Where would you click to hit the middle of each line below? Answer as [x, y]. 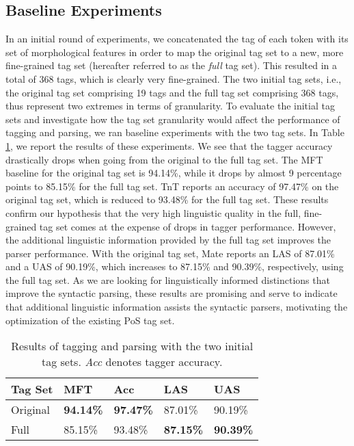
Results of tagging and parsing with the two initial [132, 346]
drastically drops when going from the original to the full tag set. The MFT [164, 159]
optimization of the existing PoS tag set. [90, 320]
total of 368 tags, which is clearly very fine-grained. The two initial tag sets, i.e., [174, 78]
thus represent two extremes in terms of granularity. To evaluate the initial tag [170, 106]
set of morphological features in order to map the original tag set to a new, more [175, 52]
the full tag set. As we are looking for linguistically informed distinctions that [168, 279]
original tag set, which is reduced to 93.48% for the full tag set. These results [167, 199]
